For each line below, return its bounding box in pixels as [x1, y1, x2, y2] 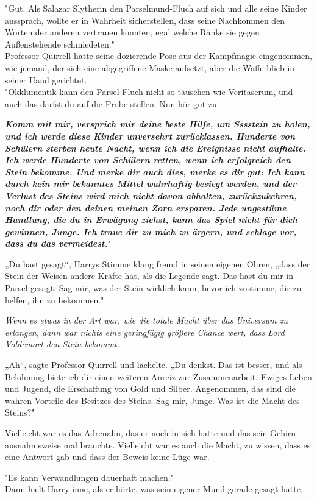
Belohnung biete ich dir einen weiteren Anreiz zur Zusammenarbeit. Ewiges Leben [5, 370, 312, 383]
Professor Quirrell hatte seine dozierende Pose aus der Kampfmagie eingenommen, [5, 49, 312, 62]
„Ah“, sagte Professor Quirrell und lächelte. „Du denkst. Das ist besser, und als [5, 358, 302, 371]
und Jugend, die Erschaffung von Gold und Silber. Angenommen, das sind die [5, 382, 296, 395]
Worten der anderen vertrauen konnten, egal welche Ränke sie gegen [5, 26, 260, 38]
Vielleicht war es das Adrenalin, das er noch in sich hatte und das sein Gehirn [5, 426, 296, 439]
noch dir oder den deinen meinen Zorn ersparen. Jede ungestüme [5, 201, 287, 214]
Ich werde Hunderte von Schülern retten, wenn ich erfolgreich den [5, 154, 291, 166]
